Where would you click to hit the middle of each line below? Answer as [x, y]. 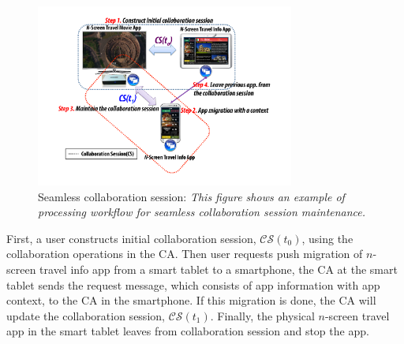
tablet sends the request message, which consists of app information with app [193, 284]
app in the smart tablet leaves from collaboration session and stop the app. [188, 331]
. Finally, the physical [262, 315]
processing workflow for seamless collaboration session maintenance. [202, 212]
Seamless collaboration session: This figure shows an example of [191, 196]
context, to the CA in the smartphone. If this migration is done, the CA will [191, 300]
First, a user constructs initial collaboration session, [131, 238]
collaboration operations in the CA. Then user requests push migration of [185, 254]
